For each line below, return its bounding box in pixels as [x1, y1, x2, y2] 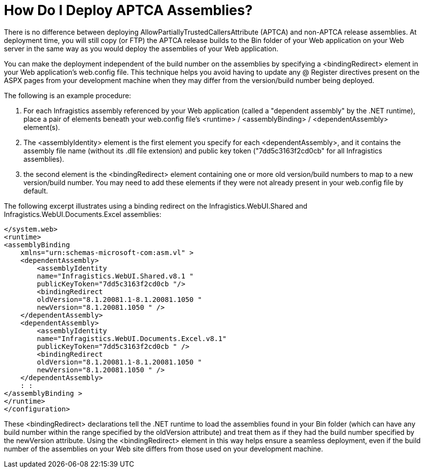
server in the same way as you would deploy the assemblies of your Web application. [4, 44, 278, 53]
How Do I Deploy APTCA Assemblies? [4, 2, 253, 19]
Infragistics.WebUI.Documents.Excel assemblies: [4, 210, 161, 218]
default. [23, 186, 48, 195]
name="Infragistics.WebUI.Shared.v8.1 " [37, 272, 194, 280]
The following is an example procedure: [4, 91, 131, 100]
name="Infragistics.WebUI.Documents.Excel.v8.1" [37, 334, 227, 343]
